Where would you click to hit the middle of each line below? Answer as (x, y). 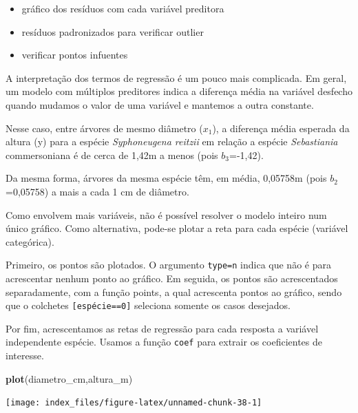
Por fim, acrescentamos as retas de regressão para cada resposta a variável (162, 328)
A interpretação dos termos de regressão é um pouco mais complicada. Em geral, (176, 77)
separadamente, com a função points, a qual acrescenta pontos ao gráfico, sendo (174, 292)
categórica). (30, 241)
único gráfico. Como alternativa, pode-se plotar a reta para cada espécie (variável (177, 228)
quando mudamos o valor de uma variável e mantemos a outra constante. (160, 104)
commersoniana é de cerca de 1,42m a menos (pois (112, 155)
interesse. (25, 356)
